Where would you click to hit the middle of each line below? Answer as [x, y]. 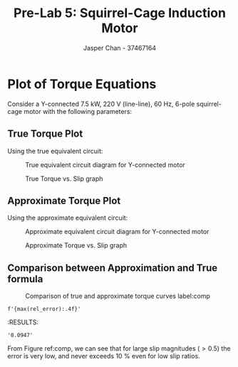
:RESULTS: [23, 322]
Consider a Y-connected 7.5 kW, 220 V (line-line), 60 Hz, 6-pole [101, 104]
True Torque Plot [45, 134]
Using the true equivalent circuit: [55, 151]
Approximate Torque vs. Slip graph [76, 245]
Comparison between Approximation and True [113, 268]
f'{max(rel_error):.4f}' [44, 309]
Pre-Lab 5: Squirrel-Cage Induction [120, 13]
